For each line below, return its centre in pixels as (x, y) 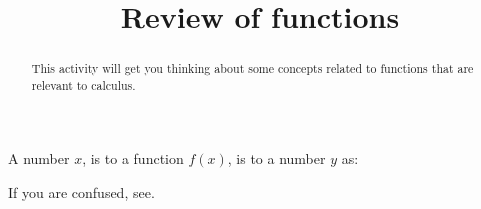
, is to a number (276, 158)
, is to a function (133, 158)
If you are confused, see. (81, 192)
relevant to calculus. (83, 84)
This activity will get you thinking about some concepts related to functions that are (252, 68)
